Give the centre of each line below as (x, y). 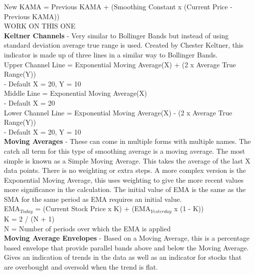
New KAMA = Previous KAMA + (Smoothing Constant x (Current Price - (118, 6)
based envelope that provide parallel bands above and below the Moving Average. (126, 247)
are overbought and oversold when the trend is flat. (81, 266)
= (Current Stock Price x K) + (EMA (93, 208)
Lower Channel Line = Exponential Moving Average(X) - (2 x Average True (118, 112)
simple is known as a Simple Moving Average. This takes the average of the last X (127, 160)
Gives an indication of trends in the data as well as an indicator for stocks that (123, 257)
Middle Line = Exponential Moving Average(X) (76, 93)
